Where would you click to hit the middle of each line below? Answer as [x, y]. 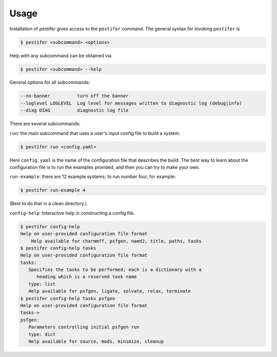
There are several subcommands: [45, 124]
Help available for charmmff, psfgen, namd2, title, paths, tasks [116, 241]
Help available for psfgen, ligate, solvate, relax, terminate [110, 291]
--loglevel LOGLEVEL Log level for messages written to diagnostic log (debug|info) [131, 103]
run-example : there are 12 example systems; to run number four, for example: [93, 176]
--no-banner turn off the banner [74, 96]
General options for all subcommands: [50, 83]
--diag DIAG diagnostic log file [74, 111]
